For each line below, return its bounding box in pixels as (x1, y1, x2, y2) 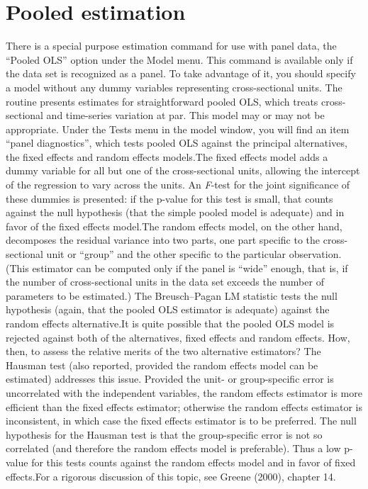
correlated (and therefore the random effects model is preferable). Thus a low (6, 441, 341, 456)
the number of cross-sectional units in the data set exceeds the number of (6, 274, 324, 289)
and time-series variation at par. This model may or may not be (46, 108, 325, 123)
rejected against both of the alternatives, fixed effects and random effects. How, (6, 330, 350, 344)
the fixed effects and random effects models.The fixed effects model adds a (6, 149, 328, 164)
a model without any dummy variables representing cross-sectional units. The (6, 79, 342, 94)
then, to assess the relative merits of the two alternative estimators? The (6, 344, 321, 359)
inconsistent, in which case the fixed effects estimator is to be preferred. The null (6, 413, 357, 428)
